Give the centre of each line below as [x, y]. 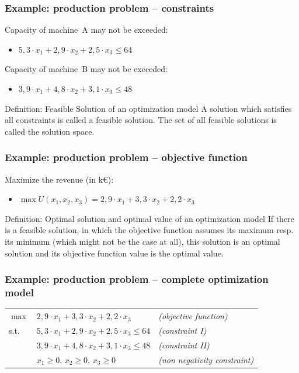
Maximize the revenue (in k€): [59, 179]
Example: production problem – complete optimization [137, 279]
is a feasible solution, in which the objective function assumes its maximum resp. [149, 230]
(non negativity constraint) [206, 359]
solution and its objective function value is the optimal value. [114, 253]
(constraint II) [184, 345]
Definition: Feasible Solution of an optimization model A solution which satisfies [148, 108]
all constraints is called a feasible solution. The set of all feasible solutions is [141, 120]
